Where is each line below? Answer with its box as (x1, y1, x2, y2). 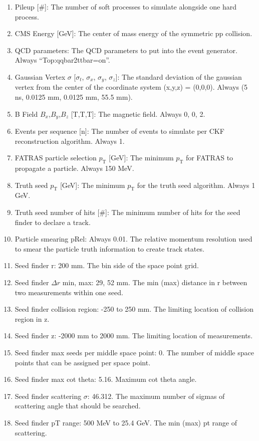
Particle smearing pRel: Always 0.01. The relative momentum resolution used (15, 234, 252, 244)
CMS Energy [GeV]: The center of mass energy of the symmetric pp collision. (15, 28, 252, 39)
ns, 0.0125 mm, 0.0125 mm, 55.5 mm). (15, 92, 133, 102)
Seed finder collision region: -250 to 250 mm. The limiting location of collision (15, 304, 254, 314)
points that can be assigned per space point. (15, 357, 151, 367)
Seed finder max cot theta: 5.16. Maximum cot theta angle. (15, 374, 197, 384)
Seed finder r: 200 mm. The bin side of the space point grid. (15, 260, 199, 271)
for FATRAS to (185, 152, 233, 163)
